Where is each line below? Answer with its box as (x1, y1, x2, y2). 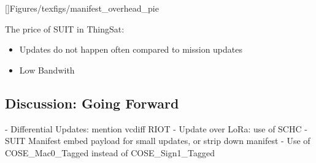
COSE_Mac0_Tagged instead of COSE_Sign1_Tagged (5, 146, 215, 159)
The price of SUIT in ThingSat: (5, 22, 125, 35)
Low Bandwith (19, 63, 75, 76)
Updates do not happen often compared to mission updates (19, 43, 242, 56)
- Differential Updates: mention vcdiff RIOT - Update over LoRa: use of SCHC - (5, 122, 307, 135)
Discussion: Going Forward (5, 93, 179, 112)
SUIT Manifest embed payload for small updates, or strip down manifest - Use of (5, 134, 310, 147)
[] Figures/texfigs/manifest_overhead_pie (5, 2, 159, 14)
